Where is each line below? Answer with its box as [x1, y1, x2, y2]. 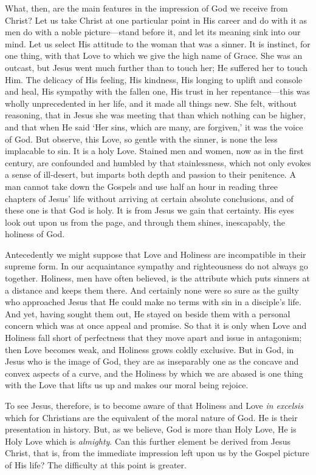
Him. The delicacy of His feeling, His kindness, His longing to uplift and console [5, 73, 303, 86]
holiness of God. [5, 227, 65, 240]
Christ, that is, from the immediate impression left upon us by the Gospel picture [5, 446, 309, 459]
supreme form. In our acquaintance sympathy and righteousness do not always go [5, 260, 308, 272]
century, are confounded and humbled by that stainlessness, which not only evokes [5, 156, 311, 169]
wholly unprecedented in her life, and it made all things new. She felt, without [5, 96, 297, 109]
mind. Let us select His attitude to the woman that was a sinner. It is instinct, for [5, 37, 311, 50]
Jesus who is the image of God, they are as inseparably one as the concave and [5, 355, 299, 368]
